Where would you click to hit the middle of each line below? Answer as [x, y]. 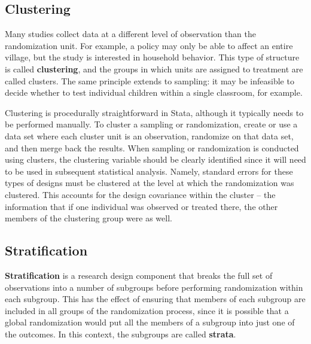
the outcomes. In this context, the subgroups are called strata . [121, 334]
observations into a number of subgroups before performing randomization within [154, 287]
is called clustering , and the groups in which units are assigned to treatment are [154, 69]
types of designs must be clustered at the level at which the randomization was [150, 183]
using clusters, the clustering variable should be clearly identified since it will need [155, 159]
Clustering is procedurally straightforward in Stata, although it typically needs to [154, 112]
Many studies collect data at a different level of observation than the [130, 34]
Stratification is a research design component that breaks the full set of [139, 275]
